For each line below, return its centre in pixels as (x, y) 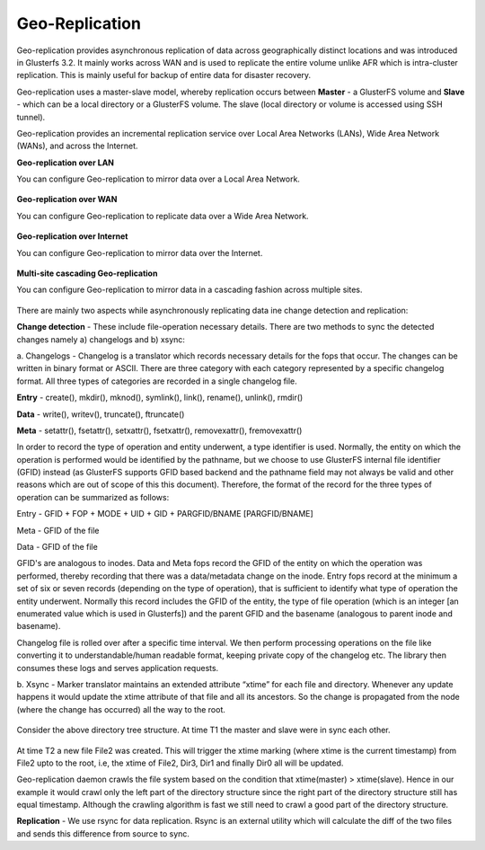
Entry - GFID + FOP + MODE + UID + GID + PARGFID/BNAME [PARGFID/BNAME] (165, 514)
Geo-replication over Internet (72, 236)
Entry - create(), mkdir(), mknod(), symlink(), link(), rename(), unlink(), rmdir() (160, 398)
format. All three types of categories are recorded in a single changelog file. (157, 381)
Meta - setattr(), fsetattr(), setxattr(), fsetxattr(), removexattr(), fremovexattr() (159, 430)
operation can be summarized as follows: (93, 497)
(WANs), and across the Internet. (77, 146)
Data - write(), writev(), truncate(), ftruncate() (101, 414)
